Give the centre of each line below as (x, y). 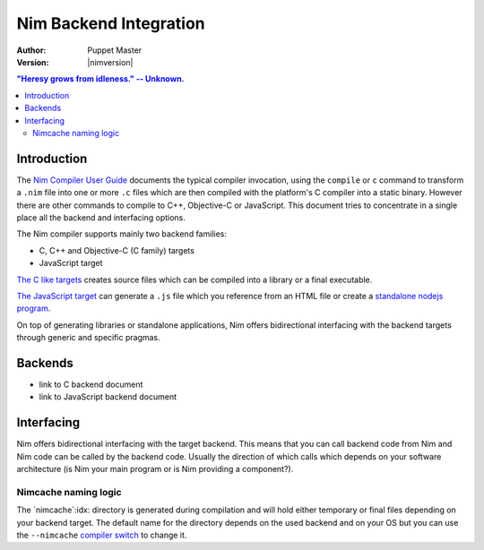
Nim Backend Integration (111, 23)
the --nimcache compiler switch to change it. (102, 535)
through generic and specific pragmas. (88, 338)
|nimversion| (110, 62)
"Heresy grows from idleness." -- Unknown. (100, 79)
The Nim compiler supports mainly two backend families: (122, 234)
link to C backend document (91, 384)
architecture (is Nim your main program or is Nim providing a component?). (155, 469)
